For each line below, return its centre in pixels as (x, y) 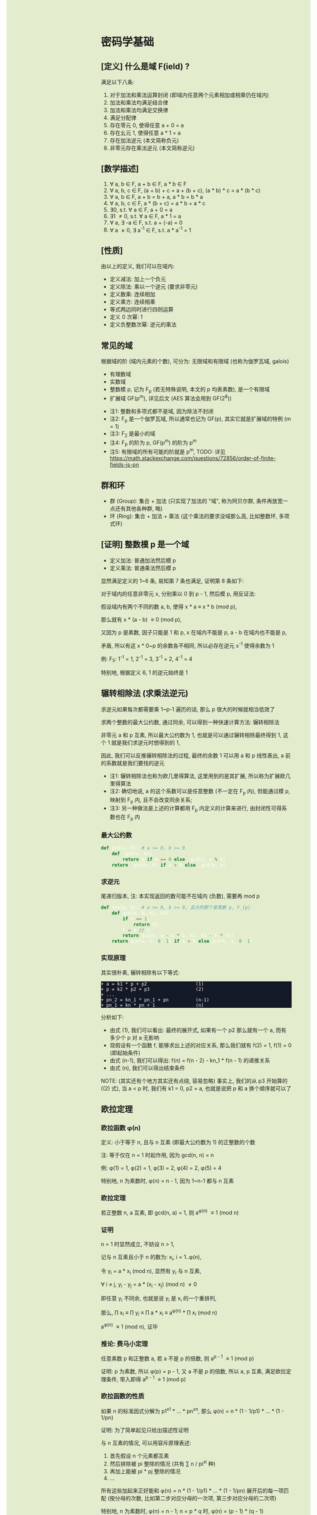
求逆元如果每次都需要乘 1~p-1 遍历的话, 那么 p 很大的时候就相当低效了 (188, 709)
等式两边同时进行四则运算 (142, 310)
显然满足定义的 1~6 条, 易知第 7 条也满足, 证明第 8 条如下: (172, 581)
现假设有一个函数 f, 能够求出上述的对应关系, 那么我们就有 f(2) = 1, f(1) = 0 (201, 1045)
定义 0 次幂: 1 (126, 317)
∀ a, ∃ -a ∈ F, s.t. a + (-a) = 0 (146, 222)
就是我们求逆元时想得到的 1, (146, 742)
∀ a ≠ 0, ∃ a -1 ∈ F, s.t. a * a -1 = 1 (151, 229)
